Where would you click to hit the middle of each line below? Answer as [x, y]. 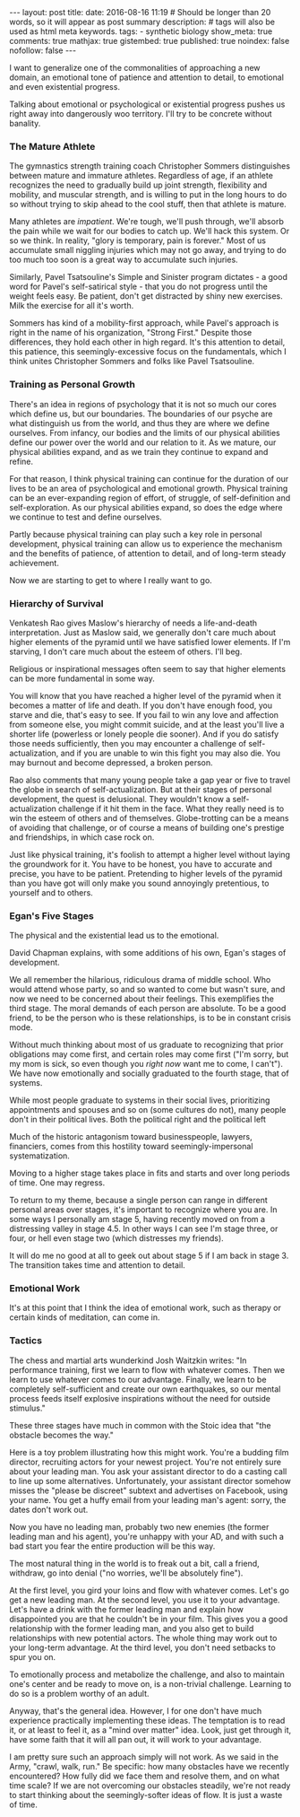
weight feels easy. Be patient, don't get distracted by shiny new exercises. [146, 296]
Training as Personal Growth [73, 385]
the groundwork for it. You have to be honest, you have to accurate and [141, 864]
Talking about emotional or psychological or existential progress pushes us [147, 104]
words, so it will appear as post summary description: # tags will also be [142, 22]
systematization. [39, 1156]
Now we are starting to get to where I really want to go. [111, 580]
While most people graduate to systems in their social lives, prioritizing [140, 1100]
